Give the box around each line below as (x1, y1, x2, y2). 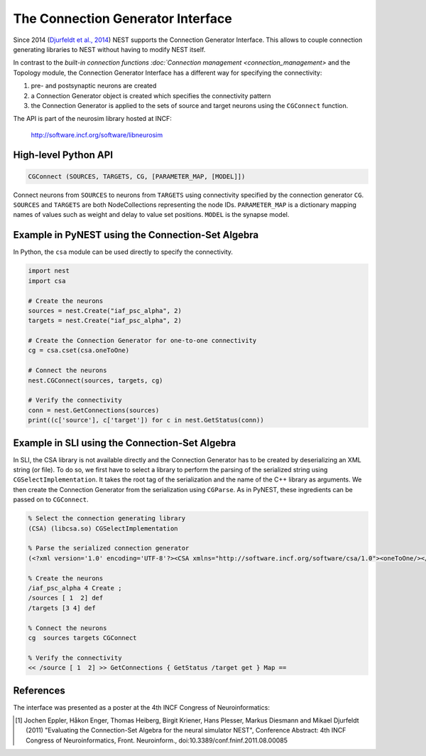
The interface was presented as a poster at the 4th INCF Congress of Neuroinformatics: (13, 703, 270, 711)
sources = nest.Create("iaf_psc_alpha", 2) (28, 307, 182, 314)
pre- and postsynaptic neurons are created (31, 82, 157, 90)
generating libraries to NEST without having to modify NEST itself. (13, 45, 206, 53)
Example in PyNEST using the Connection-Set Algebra (13, 229, 259, 241)
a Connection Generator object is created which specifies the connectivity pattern (31, 91, 271, 100)
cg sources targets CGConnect (28, 634, 138, 641)
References (13, 684, 65, 696)
